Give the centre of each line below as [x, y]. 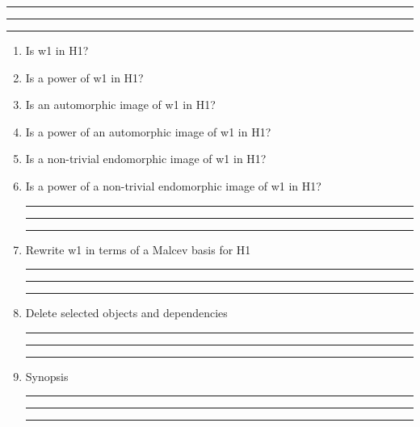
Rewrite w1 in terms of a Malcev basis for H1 [138, 249]
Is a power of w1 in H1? [84, 77]
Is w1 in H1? [57, 50]
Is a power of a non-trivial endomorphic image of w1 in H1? [173, 185]
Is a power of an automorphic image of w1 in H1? [148, 131]
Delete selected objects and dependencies [126, 313]
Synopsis [47, 376]
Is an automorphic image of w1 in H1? [120, 105]
